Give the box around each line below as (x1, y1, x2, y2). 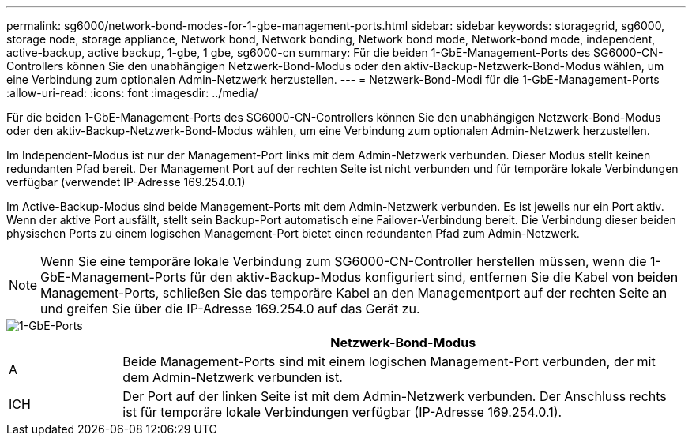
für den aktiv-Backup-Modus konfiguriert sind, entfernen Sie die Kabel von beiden (189, 269, 679, 285)
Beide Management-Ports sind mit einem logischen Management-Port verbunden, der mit (122, 354, 656, 369)
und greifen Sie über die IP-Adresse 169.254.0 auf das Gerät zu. (40, 301, 420, 317)
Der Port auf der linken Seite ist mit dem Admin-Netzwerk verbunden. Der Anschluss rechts (122, 388, 667, 404)
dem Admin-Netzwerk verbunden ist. (122, 369, 343, 385)
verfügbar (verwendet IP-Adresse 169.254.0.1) (6, 175, 246, 189)
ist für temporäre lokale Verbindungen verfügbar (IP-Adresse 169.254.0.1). (122, 404, 562, 420)
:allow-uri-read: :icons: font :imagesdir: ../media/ (6, 86, 258, 99)
